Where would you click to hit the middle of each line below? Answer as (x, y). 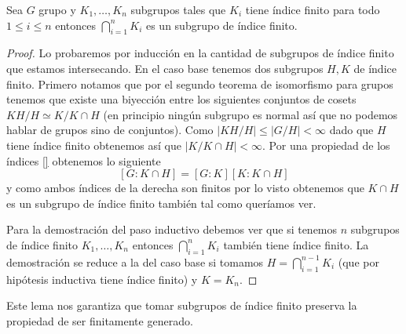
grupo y (57, 9)
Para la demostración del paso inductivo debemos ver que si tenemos (172, 229)
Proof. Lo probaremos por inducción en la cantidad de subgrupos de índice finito (200, 53)
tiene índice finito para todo (313, 9)
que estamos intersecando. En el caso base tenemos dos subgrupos (165, 68)
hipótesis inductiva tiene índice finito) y (102, 279)
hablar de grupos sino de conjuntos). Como (110, 130)
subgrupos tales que (178, 9)
